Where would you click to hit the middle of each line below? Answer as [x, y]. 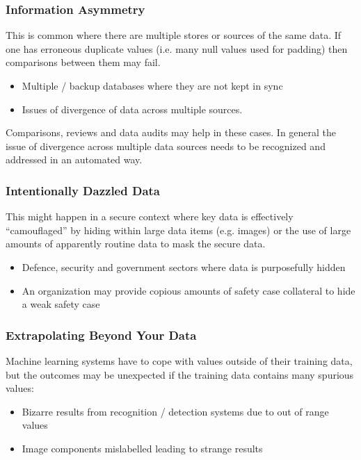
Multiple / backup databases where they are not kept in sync [152, 85]
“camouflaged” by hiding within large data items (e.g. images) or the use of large [178, 230]
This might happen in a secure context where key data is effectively [150, 216]
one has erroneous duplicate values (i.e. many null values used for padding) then [177, 48]
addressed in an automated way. [74, 159]
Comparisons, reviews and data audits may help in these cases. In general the [171, 132]
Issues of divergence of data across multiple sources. [132, 109]
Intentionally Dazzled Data [83, 190]
